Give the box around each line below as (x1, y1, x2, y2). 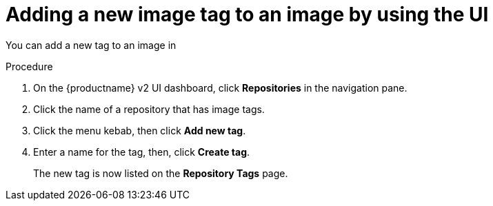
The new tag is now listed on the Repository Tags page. (33, 167, 288, 179)
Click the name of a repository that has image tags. (33, 103, 265, 115)
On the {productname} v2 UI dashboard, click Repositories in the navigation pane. (33, 81, 408, 94)
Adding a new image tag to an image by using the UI (6, 3, 489, 26)
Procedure (6, 60, 53, 72)
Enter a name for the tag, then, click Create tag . (33, 145, 250, 158)
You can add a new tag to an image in (6, 39, 177, 51)
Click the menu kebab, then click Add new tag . (33, 124, 246, 136)
